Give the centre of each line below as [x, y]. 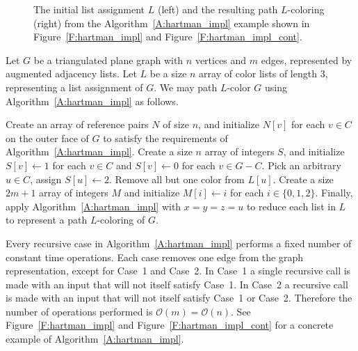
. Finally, [334, 193]
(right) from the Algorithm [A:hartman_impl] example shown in [172, 23]
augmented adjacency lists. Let [71, 73]
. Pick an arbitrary [301, 165]
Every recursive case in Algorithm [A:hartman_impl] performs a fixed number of [179, 243]
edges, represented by [307, 60]
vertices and [221, 60]
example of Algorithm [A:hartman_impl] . [95, 339]
